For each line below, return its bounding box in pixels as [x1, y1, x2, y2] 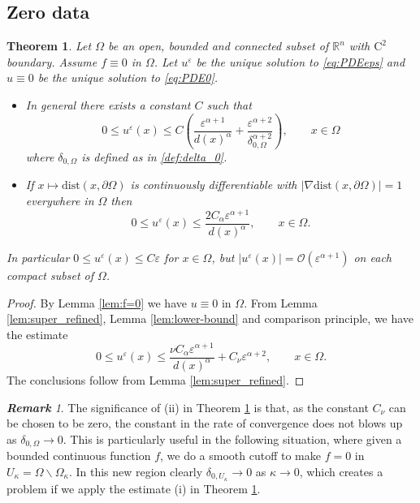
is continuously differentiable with [130, 176, 297, 193]
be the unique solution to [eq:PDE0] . [37, 69, 219, 86]
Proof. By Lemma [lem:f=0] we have [6, 294, 187, 311]
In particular [6, 249, 70, 266]
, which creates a [299, 462, 383, 479]
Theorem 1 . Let [6, 37, 92, 54]
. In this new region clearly [68, 462, 203, 479]
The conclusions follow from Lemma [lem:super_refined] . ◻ [6, 371, 305, 388]
